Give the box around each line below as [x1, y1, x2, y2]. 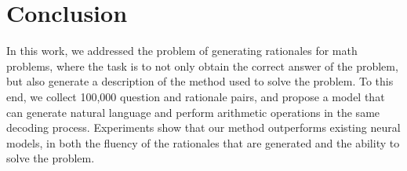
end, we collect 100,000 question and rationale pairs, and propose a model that [6, 88, 385, 104]
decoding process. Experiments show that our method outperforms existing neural [6, 119, 401, 136]
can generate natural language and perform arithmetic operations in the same [6, 104, 380, 120]
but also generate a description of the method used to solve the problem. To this [6, 73, 394, 89]
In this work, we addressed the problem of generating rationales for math [6, 42, 358, 59]
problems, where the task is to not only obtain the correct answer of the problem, [6, 57, 398, 74]
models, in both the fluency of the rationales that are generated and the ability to [6, 134, 400, 151]
